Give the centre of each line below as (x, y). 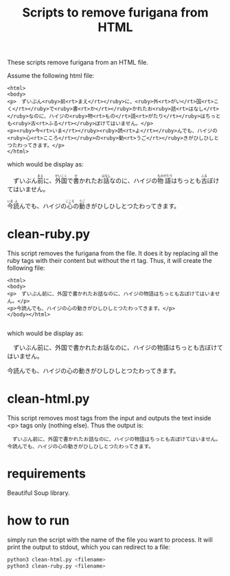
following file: (26, 268)
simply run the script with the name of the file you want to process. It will (110, 540)
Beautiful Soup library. (38, 493)
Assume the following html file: (51, 76)
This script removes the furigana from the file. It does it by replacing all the (113, 253)
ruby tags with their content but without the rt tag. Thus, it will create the (110, 261)
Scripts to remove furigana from (115, 13)
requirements (46, 474)
